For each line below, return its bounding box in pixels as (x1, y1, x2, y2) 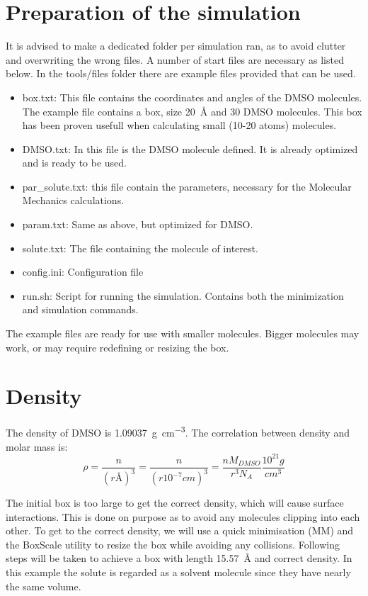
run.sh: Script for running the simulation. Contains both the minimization (22, 288, 344, 303)
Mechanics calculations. (22, 193, 125, 208)
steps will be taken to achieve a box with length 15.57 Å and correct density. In (6, 551, 352, 566)
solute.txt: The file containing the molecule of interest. (22, 240, 258, 255)
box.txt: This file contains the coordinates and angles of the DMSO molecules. (22, 89, 362, 104)
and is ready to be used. (22, 155, 127, 170)
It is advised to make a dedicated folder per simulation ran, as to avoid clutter (6, 38, 346, 53)
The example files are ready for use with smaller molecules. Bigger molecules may (6, 326, 360, 341)
